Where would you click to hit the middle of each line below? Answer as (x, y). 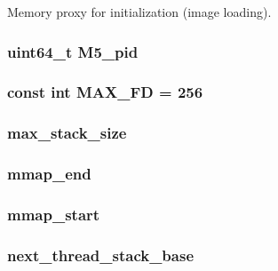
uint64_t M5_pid (73, 51)
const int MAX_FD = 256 (105, 92)
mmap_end (49, 174)
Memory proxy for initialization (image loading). (139, 12)
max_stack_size (67, 133)
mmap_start (54, 214)
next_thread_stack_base (101, 255)
